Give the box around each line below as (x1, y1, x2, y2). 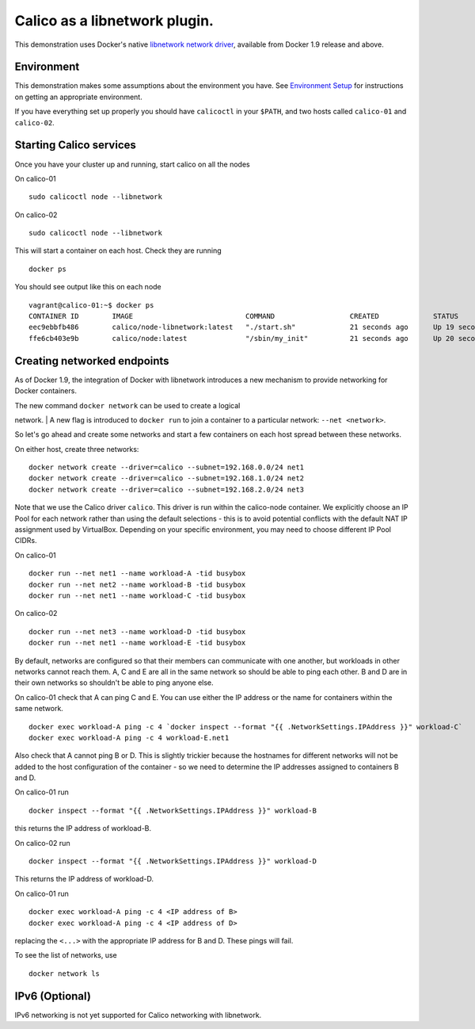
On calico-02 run (14, 838, 70, 847)
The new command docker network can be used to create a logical (14, 400, 241, 410)
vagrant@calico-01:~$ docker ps (28, 300, 154, 309)
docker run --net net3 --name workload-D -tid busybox (28, 627, 246, 636)
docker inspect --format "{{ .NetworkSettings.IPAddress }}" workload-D (28, 857, 317, 866)
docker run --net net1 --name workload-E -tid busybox (28, 638, 246, 648)
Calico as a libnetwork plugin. (14, 12, 214, 29)
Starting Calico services (14, 139, 136, 152)
